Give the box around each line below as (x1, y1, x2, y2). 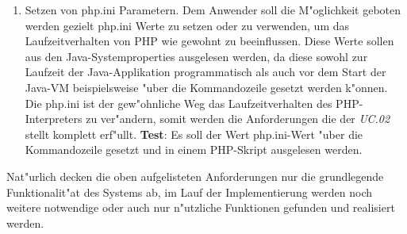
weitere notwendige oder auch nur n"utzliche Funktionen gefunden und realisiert (6, 199, 395, 216)
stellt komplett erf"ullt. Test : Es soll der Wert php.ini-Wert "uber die (25, 125, 363, 142)
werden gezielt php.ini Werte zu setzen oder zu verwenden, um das (25, 17, 350, 33)
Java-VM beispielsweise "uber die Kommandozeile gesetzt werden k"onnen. (25, 79, 388, 95)
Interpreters (25, 110, 83, 127)
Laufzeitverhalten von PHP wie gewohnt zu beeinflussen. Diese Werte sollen (25, 33, 394, 49)
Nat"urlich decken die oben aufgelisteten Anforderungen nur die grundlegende (6, 167, 384, 184)
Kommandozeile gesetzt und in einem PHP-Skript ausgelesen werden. (25, 141, 363, 158)
